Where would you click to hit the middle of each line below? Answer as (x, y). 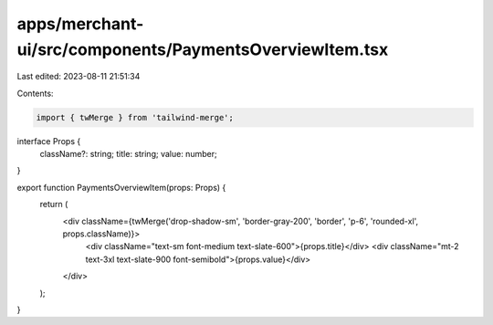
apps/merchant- (80, 24)
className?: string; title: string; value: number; (129, 154)
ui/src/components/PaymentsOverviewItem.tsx (203, 49)
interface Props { (49, 141)
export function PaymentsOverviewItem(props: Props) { (121, 187)
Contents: (35, 93)
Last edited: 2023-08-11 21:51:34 (79, 77)
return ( (54, 204)
